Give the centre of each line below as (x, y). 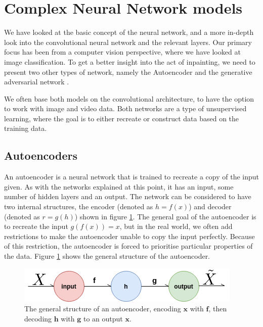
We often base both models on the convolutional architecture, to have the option (129, 98)
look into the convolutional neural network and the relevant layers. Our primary (128, 42)
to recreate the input (36, 226)
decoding (38, 318)
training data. (26, 128)
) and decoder (210, 206)
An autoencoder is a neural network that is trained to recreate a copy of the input (131, 177)
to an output (103, 318)
